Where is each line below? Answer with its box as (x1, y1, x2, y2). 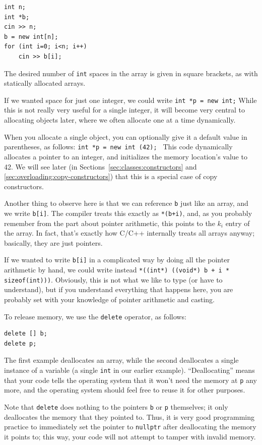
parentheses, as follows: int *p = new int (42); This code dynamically (4, 141, 233, 152)
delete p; (4, 340, 37, 347)
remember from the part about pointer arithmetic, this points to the (4, 217, 215, 228)
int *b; (4, 13, 30, 21)
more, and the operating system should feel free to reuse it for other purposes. (4, 384, 245, 395)
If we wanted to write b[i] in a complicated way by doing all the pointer (4, 254, 230, 265)
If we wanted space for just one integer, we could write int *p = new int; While (4, 94, 257, 105)
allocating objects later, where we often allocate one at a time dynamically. (4, 115, 236, 125)
